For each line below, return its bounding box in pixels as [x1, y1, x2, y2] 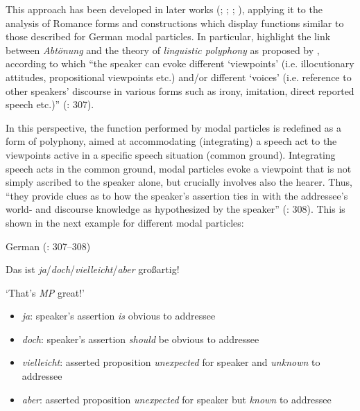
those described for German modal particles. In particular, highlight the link [6, 29, 331, 44]
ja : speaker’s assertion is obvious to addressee [22, 308, 216, 323]
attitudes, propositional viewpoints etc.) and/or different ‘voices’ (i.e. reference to [6, 69, 352, 84]
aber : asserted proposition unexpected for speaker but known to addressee [22, 392, 332, 406]
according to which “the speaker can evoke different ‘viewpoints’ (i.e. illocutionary [6, 56, 354, 71]
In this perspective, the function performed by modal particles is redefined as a [6, 120, 341, 134]
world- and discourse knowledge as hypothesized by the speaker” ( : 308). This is [6, 202, 345, 216]
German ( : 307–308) [6, 238, 91, 253]
